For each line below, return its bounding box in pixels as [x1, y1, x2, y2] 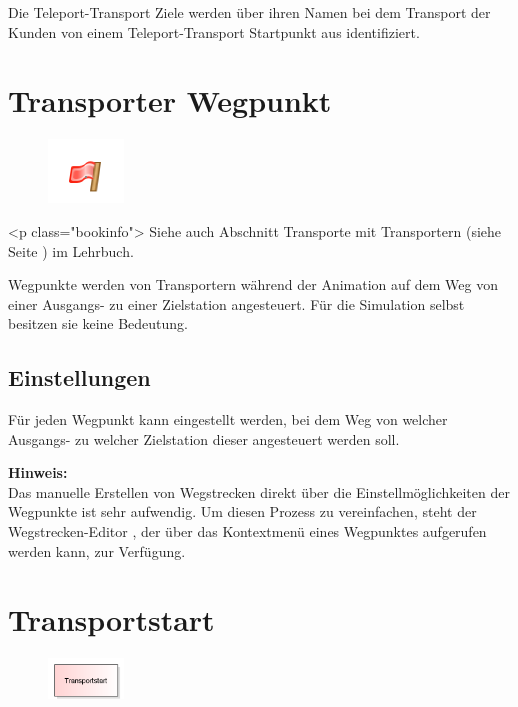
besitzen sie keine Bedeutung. [8, 313, 188, 334]
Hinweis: [8, 462, 68, 483]
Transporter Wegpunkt [8, 80, 332, 121]
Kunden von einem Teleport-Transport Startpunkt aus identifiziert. [8, 21, 420, 42]
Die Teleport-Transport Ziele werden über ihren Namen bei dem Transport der [8, 2, 491, 22]
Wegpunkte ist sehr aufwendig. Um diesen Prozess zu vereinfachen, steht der [8, 501, 477, 522]
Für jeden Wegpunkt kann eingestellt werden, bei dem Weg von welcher [8, 409, 448, 430]
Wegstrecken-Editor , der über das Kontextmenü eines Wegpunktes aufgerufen [8, 521, 487, 542]
